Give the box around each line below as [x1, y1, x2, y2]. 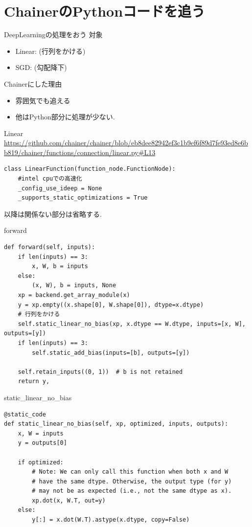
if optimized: [18, 458, 64, 466]
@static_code [4, 411, 46, 418]
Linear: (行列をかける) [15, 46, 86, 56]
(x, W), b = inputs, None [32, 282, 116, 289]
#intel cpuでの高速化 [18, 175, 82, 183]
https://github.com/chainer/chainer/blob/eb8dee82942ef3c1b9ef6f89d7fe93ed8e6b [4, 137, 248, 148]
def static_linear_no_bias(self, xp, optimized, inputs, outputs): [4, 420, 229, 428]
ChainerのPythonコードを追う [4, 1, 206, 21]
